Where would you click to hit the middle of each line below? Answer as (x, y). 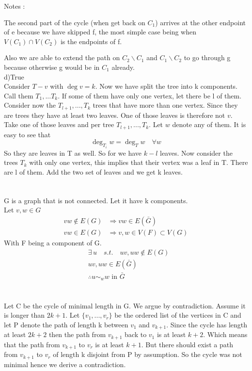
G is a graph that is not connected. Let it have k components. (96, 200)
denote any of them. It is (209, 124)
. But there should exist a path (187, 344)
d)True (14, 76)
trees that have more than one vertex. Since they (165, 105)
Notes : (15, 6)
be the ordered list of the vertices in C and (178, 315)
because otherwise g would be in (52, 67)
